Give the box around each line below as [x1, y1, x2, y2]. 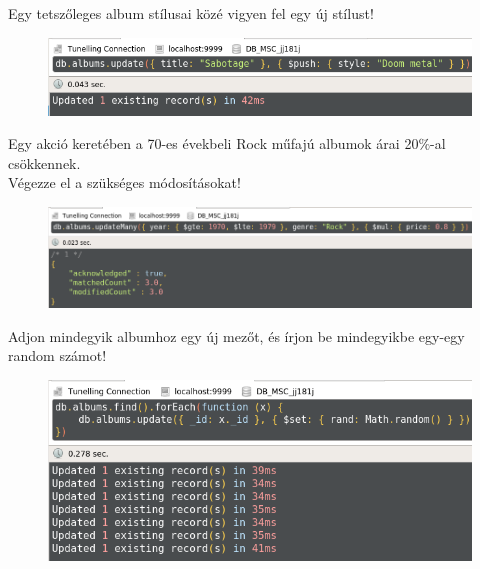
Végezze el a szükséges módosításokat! [8, 172, 241, 193]
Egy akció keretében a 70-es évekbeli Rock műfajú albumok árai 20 [8, 133, 419, 154]
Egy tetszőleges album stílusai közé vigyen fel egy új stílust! [8, 3, 374, 23]
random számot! [8, 345, 107, 366]
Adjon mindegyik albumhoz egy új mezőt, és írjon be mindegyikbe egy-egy [8, 325, 465, 346]
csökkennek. [8, 152, 81, 173]
